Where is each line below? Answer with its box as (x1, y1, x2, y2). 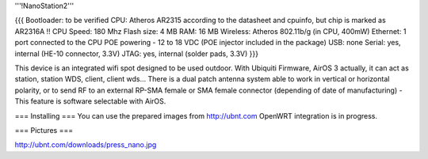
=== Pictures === (14, 125, 74, 134)
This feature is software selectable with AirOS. (14, 97, 166, 106)
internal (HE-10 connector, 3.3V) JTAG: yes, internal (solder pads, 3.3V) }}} (14, 48, 259, 59)
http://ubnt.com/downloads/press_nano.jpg (14, 140, 157, 150)
